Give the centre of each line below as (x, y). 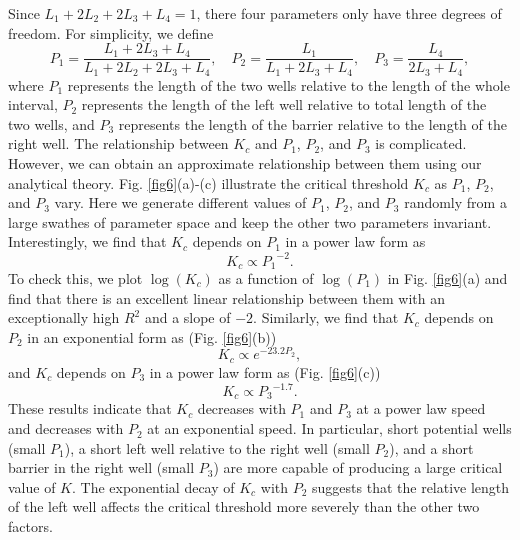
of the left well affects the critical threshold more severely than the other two (244, 506)
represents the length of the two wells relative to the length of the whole (288, 84)
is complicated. (421, 143)
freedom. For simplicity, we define (111, 32)
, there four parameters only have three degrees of (349, 13)
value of (32, 486)
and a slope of (187, 317)
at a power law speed (421, 408)
